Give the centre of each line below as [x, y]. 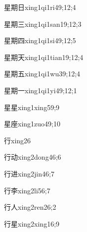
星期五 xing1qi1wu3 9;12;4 [42, 74]
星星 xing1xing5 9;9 [32, 107]
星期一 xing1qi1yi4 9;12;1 [41, 90]
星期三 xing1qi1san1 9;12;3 [43, 24]
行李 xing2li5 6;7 [27, 190]
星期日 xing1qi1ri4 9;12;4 [40, 7]
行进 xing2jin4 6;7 [29, 173]
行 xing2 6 [18, 140]
